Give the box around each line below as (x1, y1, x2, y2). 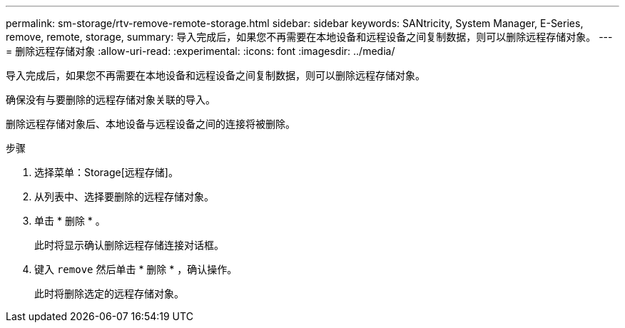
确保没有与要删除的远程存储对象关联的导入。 (6, 93, 215, 106)
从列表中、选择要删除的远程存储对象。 (34, 190, 214, 203)
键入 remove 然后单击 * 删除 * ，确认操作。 (34, 263, 238, 275)
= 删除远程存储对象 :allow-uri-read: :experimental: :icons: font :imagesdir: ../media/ (6, 45, 395, 57)
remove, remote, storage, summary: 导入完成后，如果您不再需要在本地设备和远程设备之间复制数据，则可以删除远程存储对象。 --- (6, 31, 613, 43)
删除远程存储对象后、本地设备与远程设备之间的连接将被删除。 (6, 118, 295, 130)
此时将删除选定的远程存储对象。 (34, 287, 184, 299)
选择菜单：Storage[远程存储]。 (34, 166, 178, 178)
